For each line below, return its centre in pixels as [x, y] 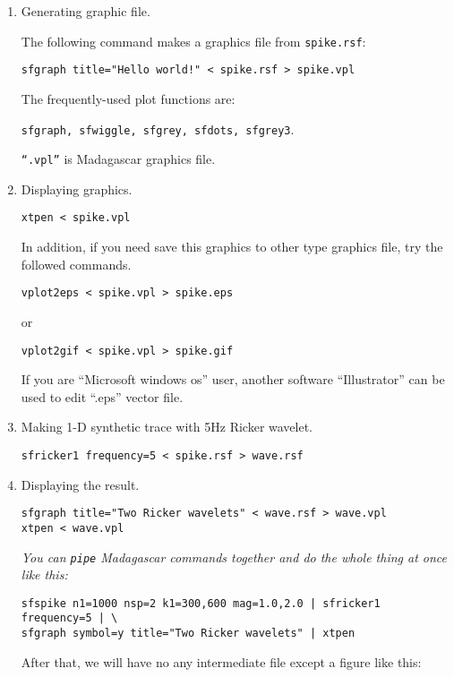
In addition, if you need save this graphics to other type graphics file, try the [232, 247]
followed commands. [76, 264]
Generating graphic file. [86, 11]
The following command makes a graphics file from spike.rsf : [193, 41]
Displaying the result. [80, 484]
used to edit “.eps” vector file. [102, 396]
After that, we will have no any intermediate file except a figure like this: [221, 661]
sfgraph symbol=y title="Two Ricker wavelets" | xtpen [188, 634]
